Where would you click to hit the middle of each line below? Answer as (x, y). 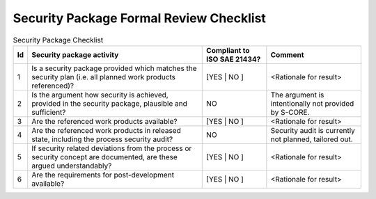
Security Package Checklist (58, 40)
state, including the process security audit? (102, 139)
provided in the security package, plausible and (109, 103)
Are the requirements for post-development (103, 175)
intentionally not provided (312, 103)
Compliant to (228, 50)
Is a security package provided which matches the (115, 68)
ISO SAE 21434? (234, 59)
